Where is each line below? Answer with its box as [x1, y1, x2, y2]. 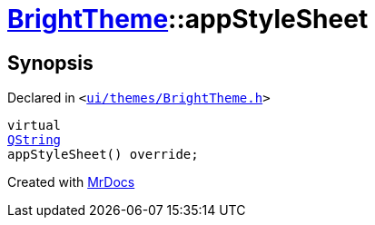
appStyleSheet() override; [7, 147, 199, 162]
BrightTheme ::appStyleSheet [7, 4, 369, 34]
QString [7, 132, 62, 148]
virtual [7, 118, 62, 133]
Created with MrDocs [7, 174, 135, 191]
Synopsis [7, 51, 94, 74]
